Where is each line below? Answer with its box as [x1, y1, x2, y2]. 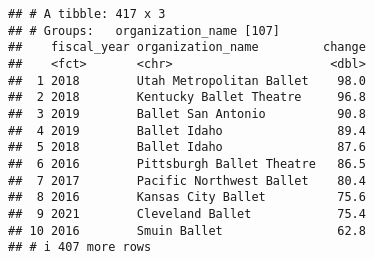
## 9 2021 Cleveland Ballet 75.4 [8, 206, 366, 221]
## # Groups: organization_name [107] [8, 23, 281, 38]
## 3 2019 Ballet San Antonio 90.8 [8, 106, 366, 121]
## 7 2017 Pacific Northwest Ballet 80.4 [8, 173, 366, 188]
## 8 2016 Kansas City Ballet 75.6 [8, 190, 366, 205]
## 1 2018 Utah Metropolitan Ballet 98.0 [8, 73, 366, 88]
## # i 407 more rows [8, 240, 152, 255]
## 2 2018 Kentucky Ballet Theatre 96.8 [8, 90, 366, 105]
